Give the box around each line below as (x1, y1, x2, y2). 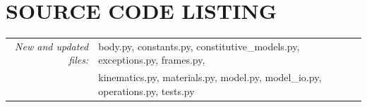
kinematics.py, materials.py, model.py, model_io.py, (98, 70, 322, 85)
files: (68, 52, 89, 67)
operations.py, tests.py (98, 83, 195, 98)
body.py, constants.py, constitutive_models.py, (98, 38, 300, 53)
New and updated (15, 38, 89, 53)
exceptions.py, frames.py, (98, 52, 205, 67)
